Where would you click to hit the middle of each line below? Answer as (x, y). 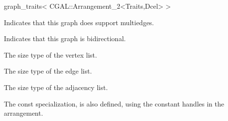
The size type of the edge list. (48, 71)
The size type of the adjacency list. (56, 87)
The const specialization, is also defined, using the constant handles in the (114, 103)
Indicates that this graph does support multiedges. (79, 22)
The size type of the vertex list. (50, 54)
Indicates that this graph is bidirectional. (65, 38)
